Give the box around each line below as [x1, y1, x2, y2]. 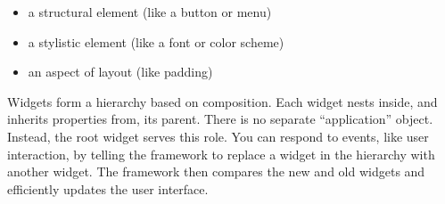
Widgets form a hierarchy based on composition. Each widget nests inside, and [7, 92, 438, 110]
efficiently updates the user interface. [7, 179, 209, 198]
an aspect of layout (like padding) [28, 62, 213, 81]
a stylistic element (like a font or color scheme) [28, 32, 284, 51]
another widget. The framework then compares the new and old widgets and [7, 162, 425, 181]
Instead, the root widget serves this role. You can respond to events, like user [7, 126, 429, 145]
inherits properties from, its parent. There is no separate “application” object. [7, 110, 433, 128]
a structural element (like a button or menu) [28, 3, 272, 20]
